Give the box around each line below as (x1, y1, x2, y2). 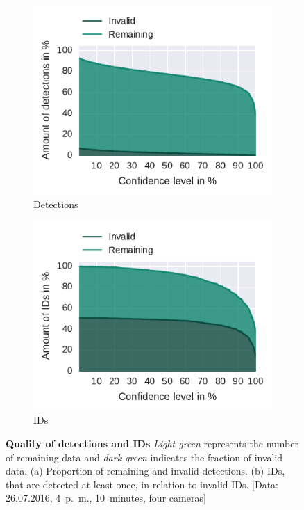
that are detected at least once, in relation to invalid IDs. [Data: (6, 477, 278, 491)
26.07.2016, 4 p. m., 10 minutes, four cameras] (6, 491, 206, 505)
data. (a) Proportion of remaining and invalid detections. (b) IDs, (6, 463, 285, 478)
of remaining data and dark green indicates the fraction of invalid (6, 449, 283, 464)
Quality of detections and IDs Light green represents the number (6, 436, 298, 451)
